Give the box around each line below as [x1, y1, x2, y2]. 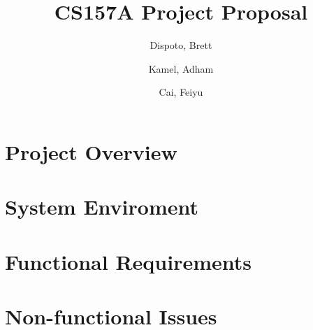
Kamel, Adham [148, 61, 214, 76]
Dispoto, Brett [150, 38, 212, 52]
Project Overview [5, 137, 177, 166]
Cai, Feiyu [159, 85, 203, 99]
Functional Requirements [5, 247, 252, 275]
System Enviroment [5, 192, 198, 221]
